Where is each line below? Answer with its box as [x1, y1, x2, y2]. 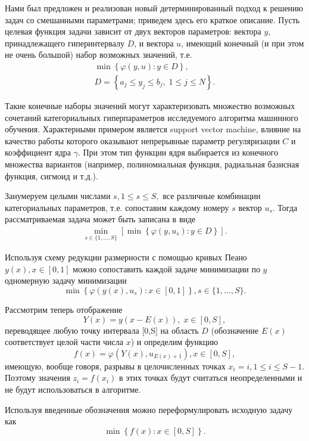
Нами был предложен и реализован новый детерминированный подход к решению [5, 2, 304, 14]
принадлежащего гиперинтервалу [5, 36, 124, 49]
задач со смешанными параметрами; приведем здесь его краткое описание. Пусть [5, 13, 300, 26]
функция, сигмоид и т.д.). [5, 169, 98, 182]
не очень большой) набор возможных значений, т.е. [5, 48, 192, 61]
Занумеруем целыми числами [5, 190, 111, 202]
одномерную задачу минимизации [5, 274, 127, 287]
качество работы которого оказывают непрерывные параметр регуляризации [5, 134, 280, 147]
